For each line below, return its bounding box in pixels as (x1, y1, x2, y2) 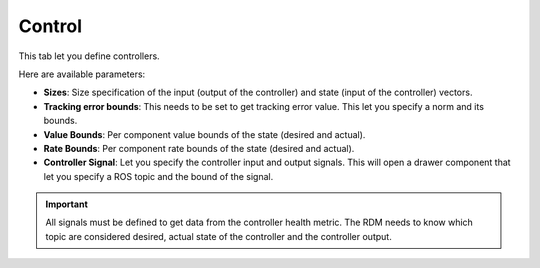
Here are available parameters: (18, 68, 146, 80)
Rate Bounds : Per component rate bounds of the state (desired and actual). (43, 142, 355, 154)
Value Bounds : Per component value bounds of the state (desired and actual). (43, 128, 366, 140)
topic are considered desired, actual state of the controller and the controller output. (45, 230, 392, 242)
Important (45, 198, 89, 210)
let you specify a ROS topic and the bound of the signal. (43, 170, 274, 182)
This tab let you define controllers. (18, 50, 160, 62)
